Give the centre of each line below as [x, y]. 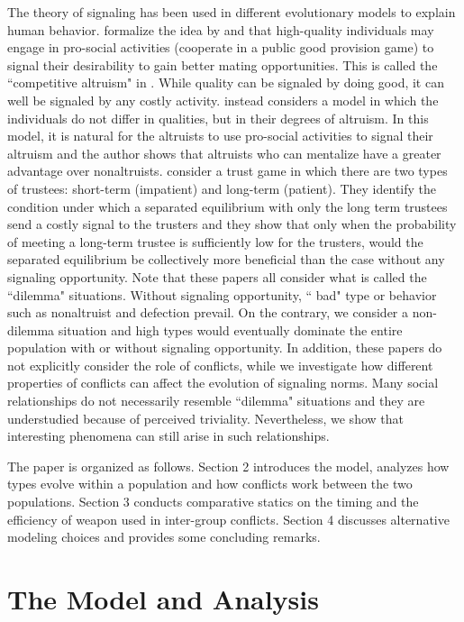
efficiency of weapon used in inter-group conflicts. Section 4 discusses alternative [228, 519]
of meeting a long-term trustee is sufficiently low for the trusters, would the [215, 241]
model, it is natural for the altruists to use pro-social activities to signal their [220, 136]
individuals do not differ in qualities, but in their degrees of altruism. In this [218, 118]
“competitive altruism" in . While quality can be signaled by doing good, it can [226, 82]
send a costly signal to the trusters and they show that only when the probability [232, 224]
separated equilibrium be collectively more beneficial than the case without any [226, 259]
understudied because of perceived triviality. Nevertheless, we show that [205, 418]
